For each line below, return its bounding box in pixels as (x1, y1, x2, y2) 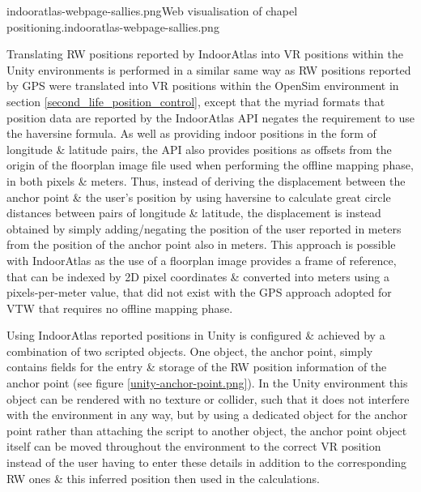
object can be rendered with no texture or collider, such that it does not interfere (6, 390, 410, 407)
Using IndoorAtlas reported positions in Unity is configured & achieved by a (6, 327, 385, 344)
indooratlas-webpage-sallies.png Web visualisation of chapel (6, 2, 298, 19)
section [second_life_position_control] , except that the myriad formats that (6, 92, 385, 109)
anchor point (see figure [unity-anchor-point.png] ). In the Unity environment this (6, 374, 408, 391)
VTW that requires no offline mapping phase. (6, 299, 233, 316)
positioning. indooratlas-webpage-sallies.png (6, 18, 219, 35)
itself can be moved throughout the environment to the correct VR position (6, 438, 381, 455)
